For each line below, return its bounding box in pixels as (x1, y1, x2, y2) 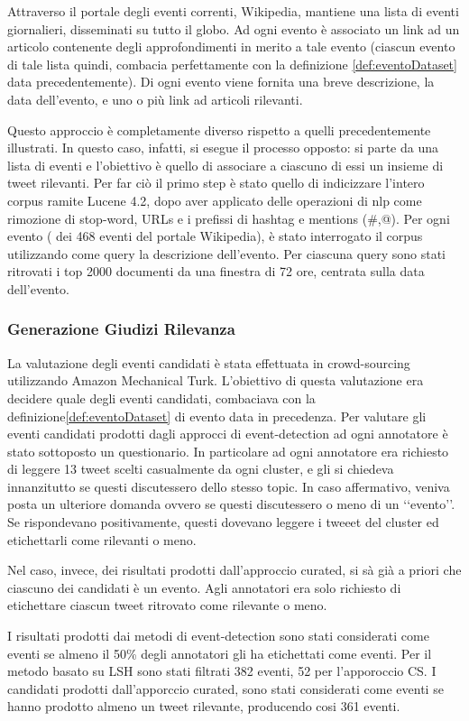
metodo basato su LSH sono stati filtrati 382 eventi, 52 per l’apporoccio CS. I (7, 661, 437, 680)
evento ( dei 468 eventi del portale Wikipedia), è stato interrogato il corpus (7, 226, 423, 245)
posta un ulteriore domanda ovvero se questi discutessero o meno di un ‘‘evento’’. (7, 495, 455, 513)
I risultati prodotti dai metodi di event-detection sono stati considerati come (7, 626, 429, 645)
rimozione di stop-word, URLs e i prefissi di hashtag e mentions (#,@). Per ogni (7, 208, 450, 227)
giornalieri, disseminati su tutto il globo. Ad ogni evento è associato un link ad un (7, 19, 460, 38)
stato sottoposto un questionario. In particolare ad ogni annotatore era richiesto (7, 441, 449, 460)
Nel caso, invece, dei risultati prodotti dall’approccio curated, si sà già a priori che (7, 560, 462, 579)
